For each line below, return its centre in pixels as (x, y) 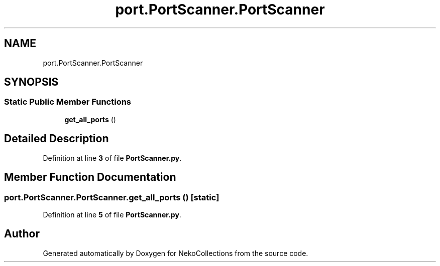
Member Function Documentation (90, 177)
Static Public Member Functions (68, 102)
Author (22, 234)
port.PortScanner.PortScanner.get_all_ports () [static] (112, 197)
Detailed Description (57, 139)
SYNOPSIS (31, 82)
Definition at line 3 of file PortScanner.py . (112, 158)
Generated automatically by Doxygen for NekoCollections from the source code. (176, 253)
